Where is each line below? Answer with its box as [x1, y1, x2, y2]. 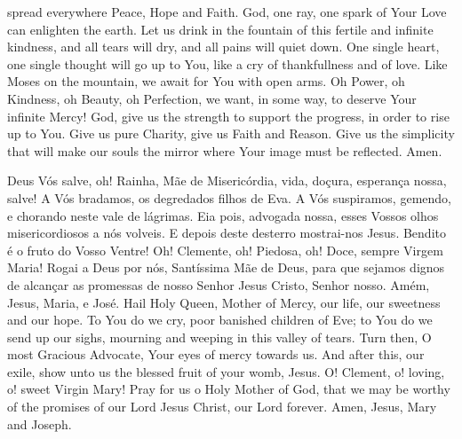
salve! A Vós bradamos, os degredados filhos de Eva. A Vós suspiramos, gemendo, [7, 188, 451, 207]
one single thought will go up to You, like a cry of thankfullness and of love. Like [7, 54, 448, 73]
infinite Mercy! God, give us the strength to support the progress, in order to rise [7, 106, 450, 125]
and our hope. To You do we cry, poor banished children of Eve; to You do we [7, 310, 433, 329]
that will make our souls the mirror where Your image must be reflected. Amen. [7, 141, 442, 160]
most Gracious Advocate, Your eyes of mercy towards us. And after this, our [7, 345, 425, 364]
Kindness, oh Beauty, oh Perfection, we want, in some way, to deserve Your [7, 89, 417, 107]
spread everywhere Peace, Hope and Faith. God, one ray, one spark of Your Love [7, 3, 447, 20]
